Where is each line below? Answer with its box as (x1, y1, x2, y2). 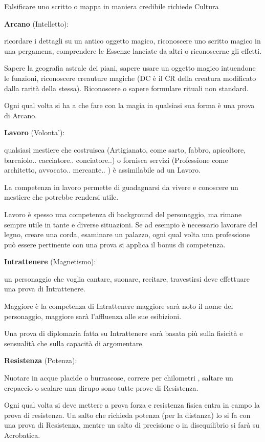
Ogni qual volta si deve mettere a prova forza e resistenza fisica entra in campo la (4, 399, 260, 410)
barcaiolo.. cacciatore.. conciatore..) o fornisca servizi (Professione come (4, 154, 228, 165)
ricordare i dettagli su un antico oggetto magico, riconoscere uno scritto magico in (4, 35, 261, 46)
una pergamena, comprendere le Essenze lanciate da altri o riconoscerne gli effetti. (4, 45, 262, 56)
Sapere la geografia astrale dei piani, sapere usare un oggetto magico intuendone (4, 62, 256, 73)
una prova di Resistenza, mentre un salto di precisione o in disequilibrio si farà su (4, 419, 260, 430)
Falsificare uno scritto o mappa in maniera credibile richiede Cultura (4, 1, 219, 11)
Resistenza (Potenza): (4, 355, 77, 366)
